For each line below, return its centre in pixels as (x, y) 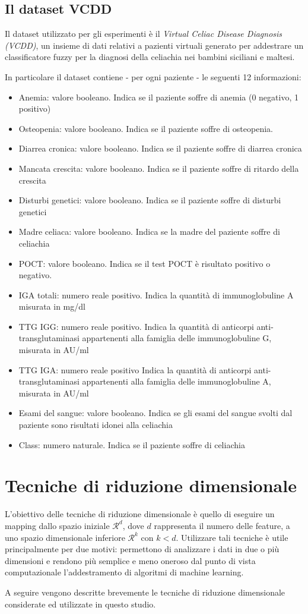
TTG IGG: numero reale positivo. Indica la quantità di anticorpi (136, 326)
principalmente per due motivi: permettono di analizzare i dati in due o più (142, 549)
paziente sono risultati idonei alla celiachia (96, 425)
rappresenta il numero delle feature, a (222, 525)
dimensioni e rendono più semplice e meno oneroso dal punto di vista (130, 560)
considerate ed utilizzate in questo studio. (80, 604)
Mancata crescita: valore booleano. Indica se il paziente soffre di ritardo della (159, 168)
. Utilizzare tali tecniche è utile (232, 537)
